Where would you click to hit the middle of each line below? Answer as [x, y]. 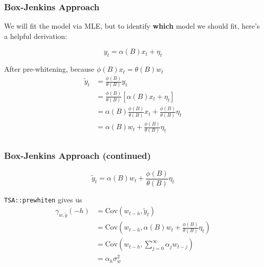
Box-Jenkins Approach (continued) [78, 156]
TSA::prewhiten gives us [43, 199]
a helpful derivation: [36, 36]
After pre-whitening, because [49, 69]
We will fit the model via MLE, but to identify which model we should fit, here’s [132, 26]
